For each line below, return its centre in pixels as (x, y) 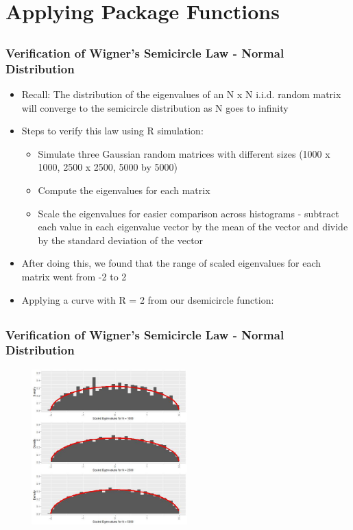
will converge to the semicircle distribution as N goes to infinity (155, 107)
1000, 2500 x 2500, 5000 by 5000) (108, 167)
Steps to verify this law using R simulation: (112, 131)
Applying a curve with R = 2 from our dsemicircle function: (148, 299)
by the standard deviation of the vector (121, 240)
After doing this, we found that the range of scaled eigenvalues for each (171, 263)
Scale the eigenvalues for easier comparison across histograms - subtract (188, 213)
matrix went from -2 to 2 (74, 276)
